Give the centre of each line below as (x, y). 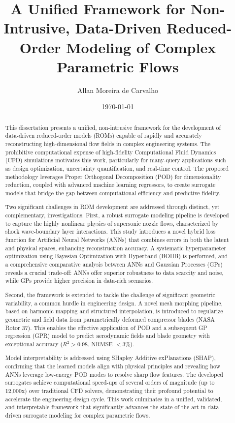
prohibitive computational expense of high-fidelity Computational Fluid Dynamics (111, 152)
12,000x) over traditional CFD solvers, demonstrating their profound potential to (109, 391)
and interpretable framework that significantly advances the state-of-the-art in (105, 407)
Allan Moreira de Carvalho (118, 90)
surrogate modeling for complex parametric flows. (87, 415)
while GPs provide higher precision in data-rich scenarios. (79, 281)
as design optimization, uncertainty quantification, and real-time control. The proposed (117, 168)
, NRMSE (100, 344)
